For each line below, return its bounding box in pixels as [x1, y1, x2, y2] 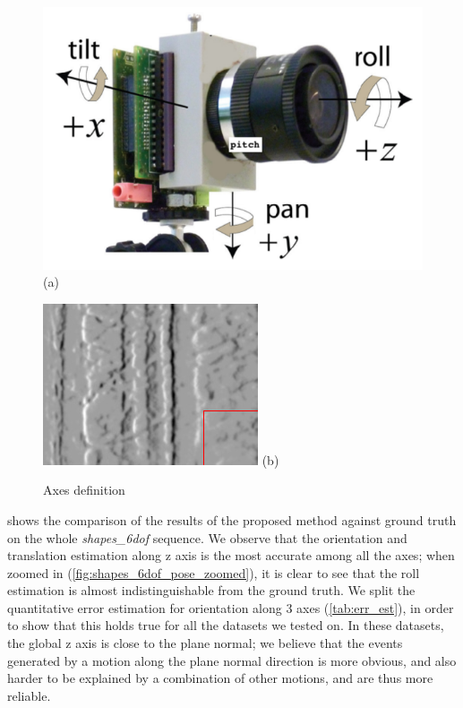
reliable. [7, 686, 51, 704]
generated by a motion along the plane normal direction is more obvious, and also [7, 651, 457, 669]
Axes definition [43, 480, 125, 499]
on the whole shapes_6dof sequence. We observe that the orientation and [7, 528, 407, 547]
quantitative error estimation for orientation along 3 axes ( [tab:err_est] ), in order [7, 598, 454, 617]
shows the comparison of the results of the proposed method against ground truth [7, 510, 457, 529]
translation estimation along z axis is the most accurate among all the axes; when [7, 546, 455, 565]
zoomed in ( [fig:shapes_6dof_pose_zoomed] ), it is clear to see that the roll [7, 563, 420, 582]
